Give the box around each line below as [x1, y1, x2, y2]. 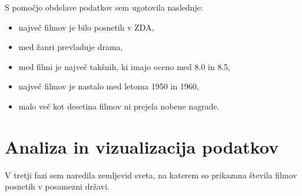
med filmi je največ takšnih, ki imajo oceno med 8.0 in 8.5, [18, 60, 231, 72]
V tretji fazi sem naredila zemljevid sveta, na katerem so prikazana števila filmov [5, 168, 297, 181]
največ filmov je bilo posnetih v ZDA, [18, 21, 154, 33]
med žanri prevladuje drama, [18, 41, 123, 53]
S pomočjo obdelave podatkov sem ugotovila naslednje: [5, 1, 203, 13]
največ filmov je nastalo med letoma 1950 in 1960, [18, 80, 199, 92]
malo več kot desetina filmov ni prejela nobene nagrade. [18, 99, 220, 112]
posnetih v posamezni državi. [5, 180, 109, 192]
